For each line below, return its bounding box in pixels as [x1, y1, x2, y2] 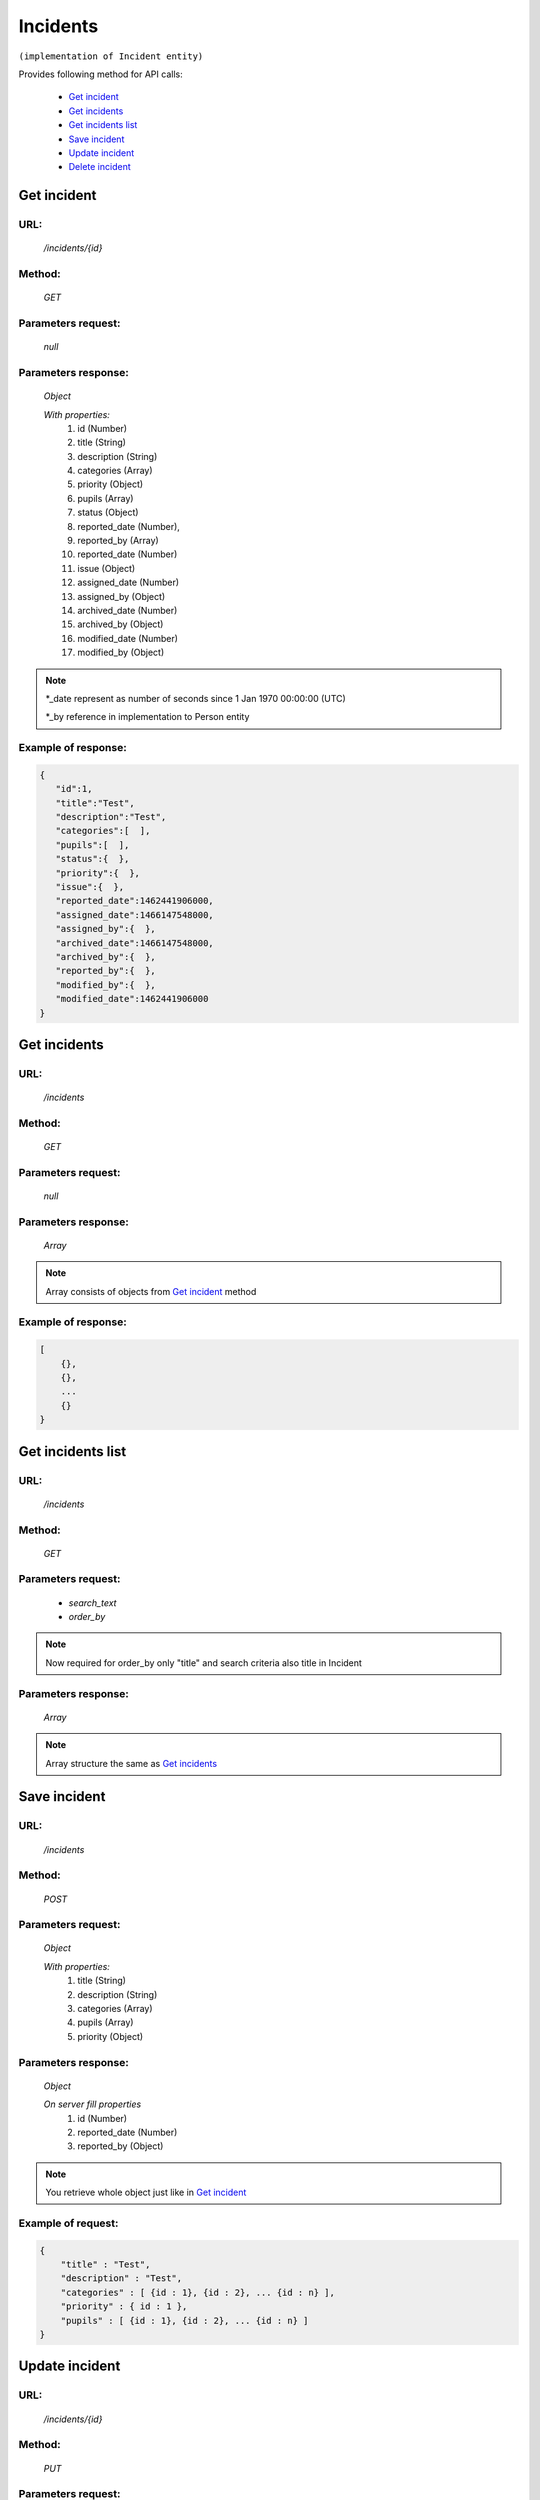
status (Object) [77, 506, 139, 519]
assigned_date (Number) [77, 576, 180, 589]
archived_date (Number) [77, 604, 178, 616]
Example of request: [18, 2216, 119, 2230]
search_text [68, 1596, 117, 1609]
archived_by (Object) [77, 618, 164, 630]
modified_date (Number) [77, 632, 179, 644]
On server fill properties [43, 2098, 142, 2110]
